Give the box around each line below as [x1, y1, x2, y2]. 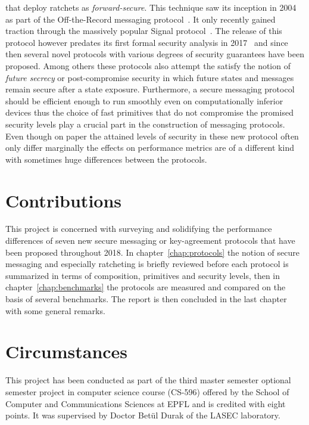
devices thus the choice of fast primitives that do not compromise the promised [5, 106, 294, 119]
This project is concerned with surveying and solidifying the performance [5, 222, 272, 235]
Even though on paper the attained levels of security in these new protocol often [5, 129, 299, 142]
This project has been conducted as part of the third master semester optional [5, 374, 291, 386]
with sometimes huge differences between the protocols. [5, 153, 207, 165]
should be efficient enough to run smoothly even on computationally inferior [5, 94, 283, 107]
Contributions [5, 188, 122, 212]
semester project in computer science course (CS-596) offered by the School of [5, 385, 289, 398]
